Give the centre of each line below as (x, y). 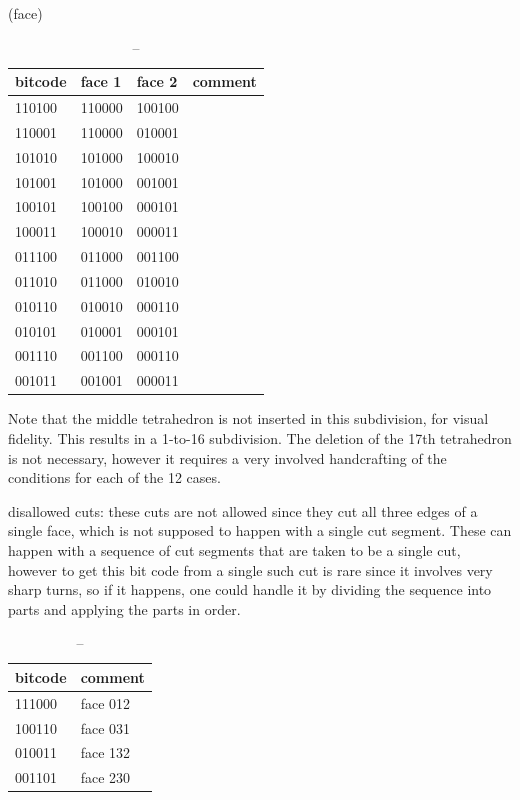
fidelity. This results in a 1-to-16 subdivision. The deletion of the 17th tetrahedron (260, 438)
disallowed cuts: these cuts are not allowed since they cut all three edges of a (243, 510)
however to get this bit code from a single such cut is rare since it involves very (250, 569)
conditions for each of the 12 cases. (114, 477)
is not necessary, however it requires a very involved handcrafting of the (227, 457)
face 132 (105, 752)
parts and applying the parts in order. (124, 608)
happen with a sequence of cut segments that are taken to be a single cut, (234, 549)
